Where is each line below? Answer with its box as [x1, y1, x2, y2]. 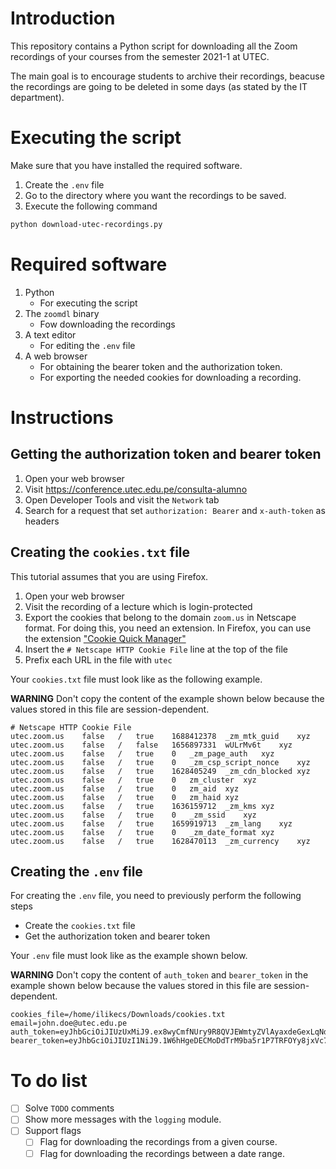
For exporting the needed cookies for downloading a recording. [39, 371, 302, 383]
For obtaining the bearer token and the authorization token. [39, 360, 283, 372]
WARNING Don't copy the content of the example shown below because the [10, 692, 325, 704]
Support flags [24, 1125, 82, 1137]
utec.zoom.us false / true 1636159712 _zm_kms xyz [10, 801, 275, 811]
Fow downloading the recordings [39, 318, 176, 330]
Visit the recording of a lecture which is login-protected [24, 600, 253, 612]
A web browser [24, 350, 88, 362]
